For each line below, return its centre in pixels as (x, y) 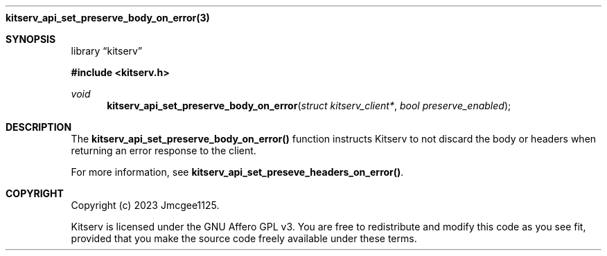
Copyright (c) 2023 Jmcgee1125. (145, 205)
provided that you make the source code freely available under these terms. (244, 238)
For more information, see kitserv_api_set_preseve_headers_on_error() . (237, 172)
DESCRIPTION (39, 127)
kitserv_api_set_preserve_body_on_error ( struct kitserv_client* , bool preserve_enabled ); (309, 106)
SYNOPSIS (31, 39)
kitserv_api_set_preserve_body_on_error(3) (108, 18)
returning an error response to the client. (164, 150)
